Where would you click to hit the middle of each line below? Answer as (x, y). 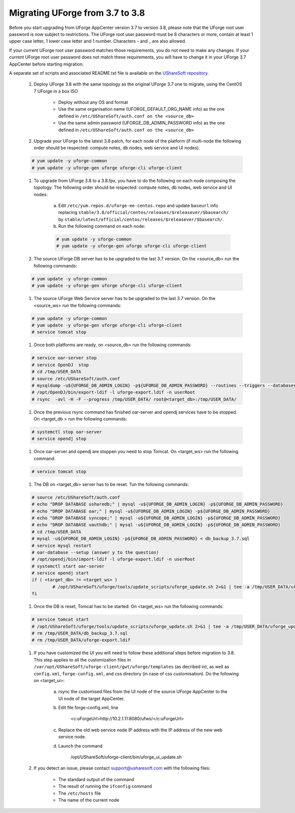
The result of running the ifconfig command (105, 786)
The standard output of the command (96, 779)
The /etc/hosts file (79, 793)
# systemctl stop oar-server (67, 432)
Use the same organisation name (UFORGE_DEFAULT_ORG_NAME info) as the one (141, 109)
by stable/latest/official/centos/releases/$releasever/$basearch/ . (141, 219)
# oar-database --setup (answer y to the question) (95, 552)
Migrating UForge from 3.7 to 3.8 (77, 13)
